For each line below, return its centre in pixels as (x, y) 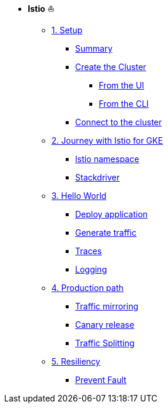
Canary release (105, 325)
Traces (88, 251)
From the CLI (124, 104)
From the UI (122, 85)
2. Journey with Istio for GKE (107, 140)
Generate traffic (106, 233)
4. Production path (88, 288)
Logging (91, 269)
